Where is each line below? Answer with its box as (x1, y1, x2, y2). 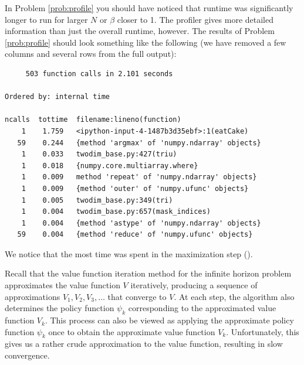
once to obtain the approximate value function (48, 325, 215, 337)
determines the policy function (5, 302, 114, 314)
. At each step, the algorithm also (174, 290, 295, 302)
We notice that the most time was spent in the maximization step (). (5, 247, 253, 260)
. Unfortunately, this (226, 325, 299, 337)
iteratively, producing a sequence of (130, 279, 258, 291)
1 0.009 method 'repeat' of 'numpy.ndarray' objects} (21, 173, 257, 182)
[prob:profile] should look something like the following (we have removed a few (5, 36, 286, 48)
